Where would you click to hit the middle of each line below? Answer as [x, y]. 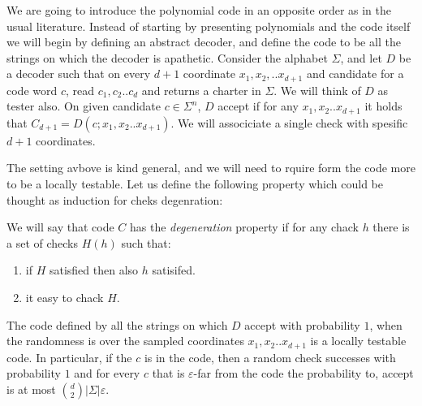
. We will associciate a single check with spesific [289, 122]
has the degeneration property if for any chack [244, 227]
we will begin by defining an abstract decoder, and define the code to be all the [204, 42]
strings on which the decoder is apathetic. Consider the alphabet [167, 57]
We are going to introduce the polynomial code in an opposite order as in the [199, 10]
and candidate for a [355, 73]
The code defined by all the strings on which [117, 324]
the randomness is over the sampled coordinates [125, 341]
